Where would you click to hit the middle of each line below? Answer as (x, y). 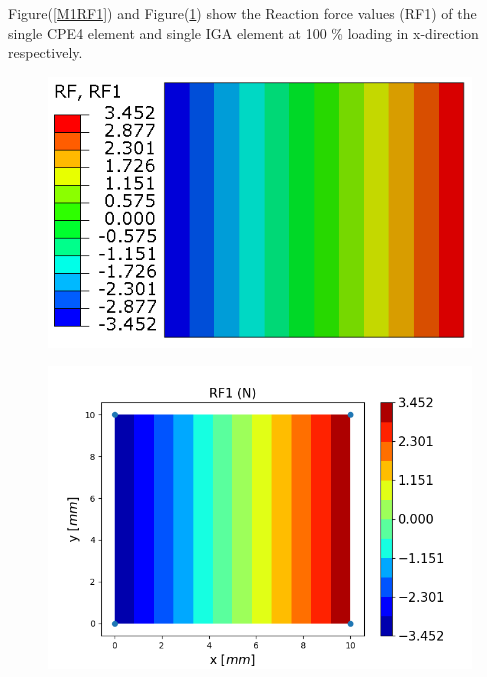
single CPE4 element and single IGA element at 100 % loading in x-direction (243, 32)
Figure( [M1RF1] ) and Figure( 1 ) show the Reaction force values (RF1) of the (242, 13)
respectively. (45, 52)
